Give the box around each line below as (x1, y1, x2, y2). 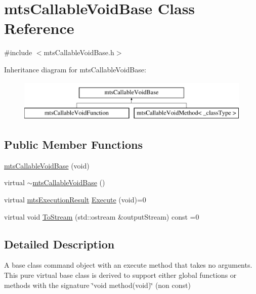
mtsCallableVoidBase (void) (4, 160, 90, 171)
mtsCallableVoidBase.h (44, 47, 114, 58)
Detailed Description (4, 236, 115, 251)
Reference (4, 18, 74, 38)
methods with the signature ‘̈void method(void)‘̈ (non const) (4, 279, 191, 290)
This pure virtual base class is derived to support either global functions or (4, 270, 237, 280)
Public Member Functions (4, 137, 143, 152)
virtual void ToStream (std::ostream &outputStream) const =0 (4, 211, 199, 222)
